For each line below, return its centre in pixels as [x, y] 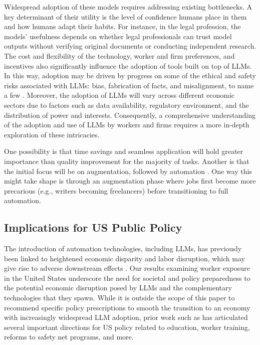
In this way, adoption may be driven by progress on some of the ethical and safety [130, 75]
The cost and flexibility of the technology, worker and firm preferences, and [119, 55]
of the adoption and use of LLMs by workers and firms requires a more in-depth [127, 125]
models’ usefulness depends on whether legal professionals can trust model [118, 36]
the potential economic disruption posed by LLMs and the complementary [118, 288]
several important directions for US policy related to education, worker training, [127, 327]
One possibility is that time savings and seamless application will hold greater [124, 151]
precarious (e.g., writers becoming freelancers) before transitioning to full [116, 190]
